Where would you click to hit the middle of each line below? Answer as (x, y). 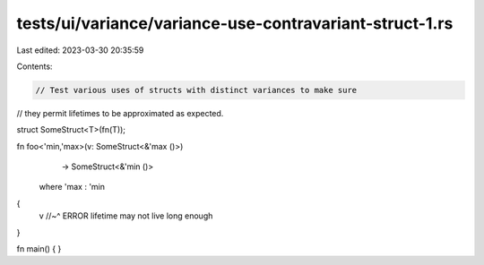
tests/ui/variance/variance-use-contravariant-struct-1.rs (235, 23)
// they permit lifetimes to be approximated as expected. (120, 113)
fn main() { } (39, 249)
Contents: (35, 66)
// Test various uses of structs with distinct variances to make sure (196, 90)
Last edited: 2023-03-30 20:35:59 (80, 50)
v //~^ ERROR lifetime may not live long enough (126, 216)
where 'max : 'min (72, 187)
